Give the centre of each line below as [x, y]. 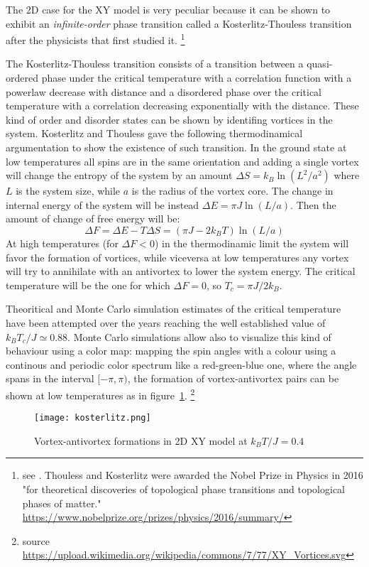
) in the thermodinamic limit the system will [252, 243]
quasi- [320, 64]
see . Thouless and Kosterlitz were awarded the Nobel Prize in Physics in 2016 [193, 475]
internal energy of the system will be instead [103, 204]
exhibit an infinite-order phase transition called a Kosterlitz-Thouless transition [179, 23]
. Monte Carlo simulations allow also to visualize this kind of [199, 336]
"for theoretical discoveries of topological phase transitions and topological [183, 489]
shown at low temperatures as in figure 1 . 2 [100, 394]
